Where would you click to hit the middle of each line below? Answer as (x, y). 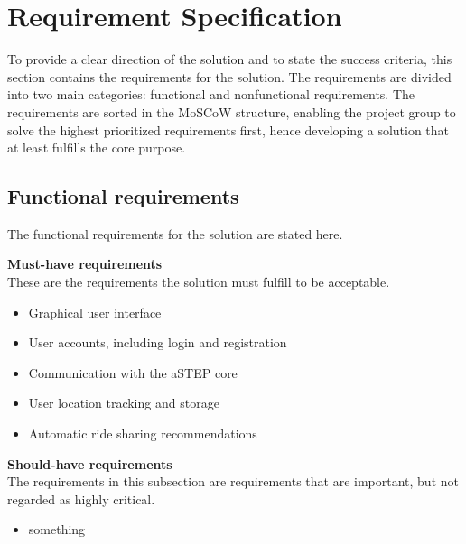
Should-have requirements (90, 463)
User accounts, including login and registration (158, 342)
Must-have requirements (85, 264)
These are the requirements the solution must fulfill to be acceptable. (199, 282)
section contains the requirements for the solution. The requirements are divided (229, 76)
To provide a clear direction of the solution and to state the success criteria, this (230, 59)
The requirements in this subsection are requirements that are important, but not (233, 481)
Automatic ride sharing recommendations (143, 433)
